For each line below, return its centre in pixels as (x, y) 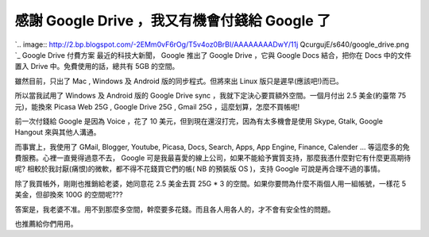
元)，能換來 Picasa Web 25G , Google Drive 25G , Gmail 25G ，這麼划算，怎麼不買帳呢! (157, 106)
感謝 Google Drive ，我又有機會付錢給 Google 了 (173, 21)
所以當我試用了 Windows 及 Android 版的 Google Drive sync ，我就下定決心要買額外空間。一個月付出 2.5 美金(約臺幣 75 (211, 96)
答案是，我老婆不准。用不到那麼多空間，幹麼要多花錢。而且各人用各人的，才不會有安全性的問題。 (175, 209)
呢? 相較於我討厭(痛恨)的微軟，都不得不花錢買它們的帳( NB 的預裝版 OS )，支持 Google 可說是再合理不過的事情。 (199, 169)
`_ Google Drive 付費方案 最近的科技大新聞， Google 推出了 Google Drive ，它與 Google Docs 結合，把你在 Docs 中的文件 (213, 55)
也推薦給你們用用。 (46, 224)
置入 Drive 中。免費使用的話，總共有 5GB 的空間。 (97, 67)
